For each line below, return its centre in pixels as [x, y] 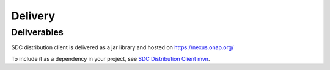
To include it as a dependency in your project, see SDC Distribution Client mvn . [111, 58]
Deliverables [37, 32]
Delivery [33, 16]
